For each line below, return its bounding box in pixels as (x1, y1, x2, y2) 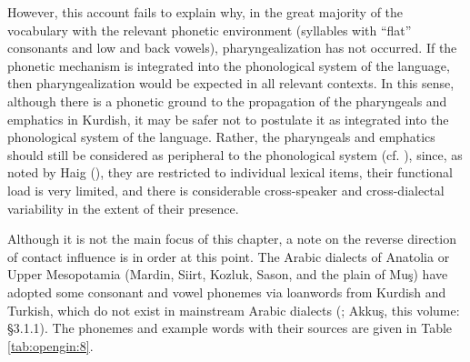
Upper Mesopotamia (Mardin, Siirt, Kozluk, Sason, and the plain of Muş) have (7, 265, 448, 284)
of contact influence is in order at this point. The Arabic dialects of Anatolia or (7, 246, 450, 266)
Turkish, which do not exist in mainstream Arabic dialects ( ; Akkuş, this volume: (7, 300, 460, 319)
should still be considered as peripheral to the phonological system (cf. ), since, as (7, 145, 463, 164)
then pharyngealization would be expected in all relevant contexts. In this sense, (7, 74, 455, 93)
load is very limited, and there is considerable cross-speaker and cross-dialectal (7, 180, 445, 199)
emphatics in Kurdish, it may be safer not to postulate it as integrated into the (7, 109, 449, 128)
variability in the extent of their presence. (7, 198, 239, 217)
